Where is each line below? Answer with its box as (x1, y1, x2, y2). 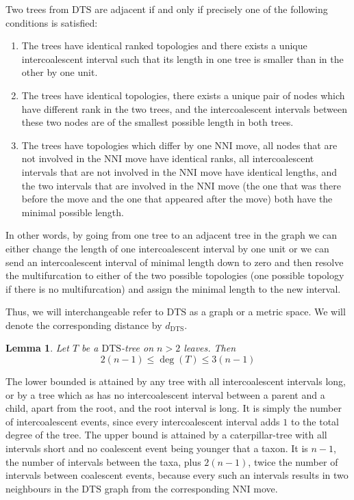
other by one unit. (21, 65, 98, 79)
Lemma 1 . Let (5, 341, 69, 355)
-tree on (121, 341, 154, 355)
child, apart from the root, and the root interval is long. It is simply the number (5, 401, 342, 415)
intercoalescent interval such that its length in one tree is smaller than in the (21, 51, 344, 66)
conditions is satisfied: (5, 15, 98, 29)
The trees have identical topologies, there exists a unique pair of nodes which (21, 88, 345, 102)
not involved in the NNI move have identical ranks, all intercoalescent (21, 151, 314, 166)
